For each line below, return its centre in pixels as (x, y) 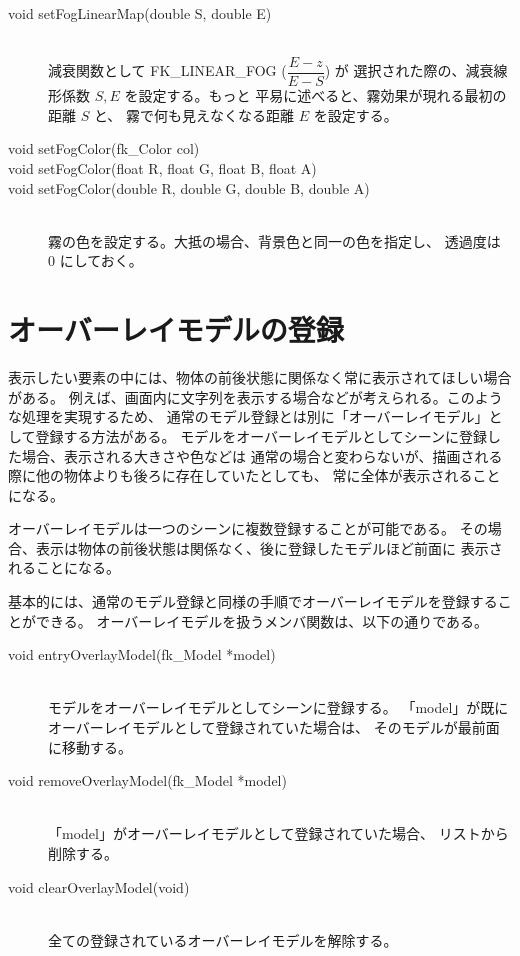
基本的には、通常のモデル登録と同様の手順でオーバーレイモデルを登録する (253, 601)
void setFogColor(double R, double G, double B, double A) (189, 187)
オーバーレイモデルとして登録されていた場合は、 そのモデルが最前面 (274, 727)
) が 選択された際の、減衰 (409, 70)
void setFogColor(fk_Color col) (104, 148)
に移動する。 (90, 746)
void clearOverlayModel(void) (99, 886)
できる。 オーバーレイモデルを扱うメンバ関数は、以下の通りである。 (262, 620)
